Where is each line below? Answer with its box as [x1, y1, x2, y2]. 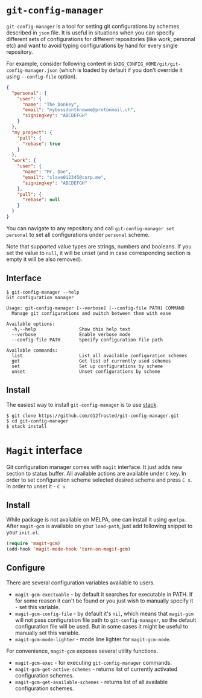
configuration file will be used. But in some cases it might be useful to [14, 622, 188, 630]
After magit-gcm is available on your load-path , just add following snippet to [6, 522, 193, 530]
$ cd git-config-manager [6, 418, 69, 424]
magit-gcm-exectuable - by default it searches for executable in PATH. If [14, 590, 193, 598]
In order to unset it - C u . [6, 482, 68, 490]
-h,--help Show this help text [11, 326, 131, 332]
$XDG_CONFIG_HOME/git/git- [113, 61, 181, 67]
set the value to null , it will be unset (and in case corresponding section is [6, 249, 191, 256]
